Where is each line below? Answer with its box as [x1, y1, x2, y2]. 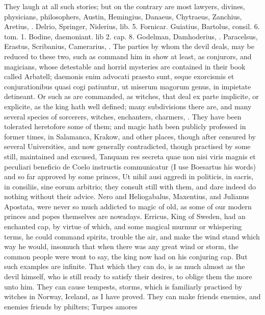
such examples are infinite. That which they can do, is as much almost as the [4, 261, 245, 272]
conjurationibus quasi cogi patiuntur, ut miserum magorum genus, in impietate [4, 81, 251, 91]
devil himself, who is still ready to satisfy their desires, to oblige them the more [4, 271, 252, 282]
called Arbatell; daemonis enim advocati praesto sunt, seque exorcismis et [4, 71, 234, 82]
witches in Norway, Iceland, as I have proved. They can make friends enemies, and [4, 291, 261, 302]
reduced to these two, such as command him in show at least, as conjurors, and [4, 51, 252, 61]
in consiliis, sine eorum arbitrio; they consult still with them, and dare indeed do [4, 181, 256, 191]
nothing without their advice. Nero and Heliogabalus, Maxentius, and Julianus [4, 191, 249, 202]
